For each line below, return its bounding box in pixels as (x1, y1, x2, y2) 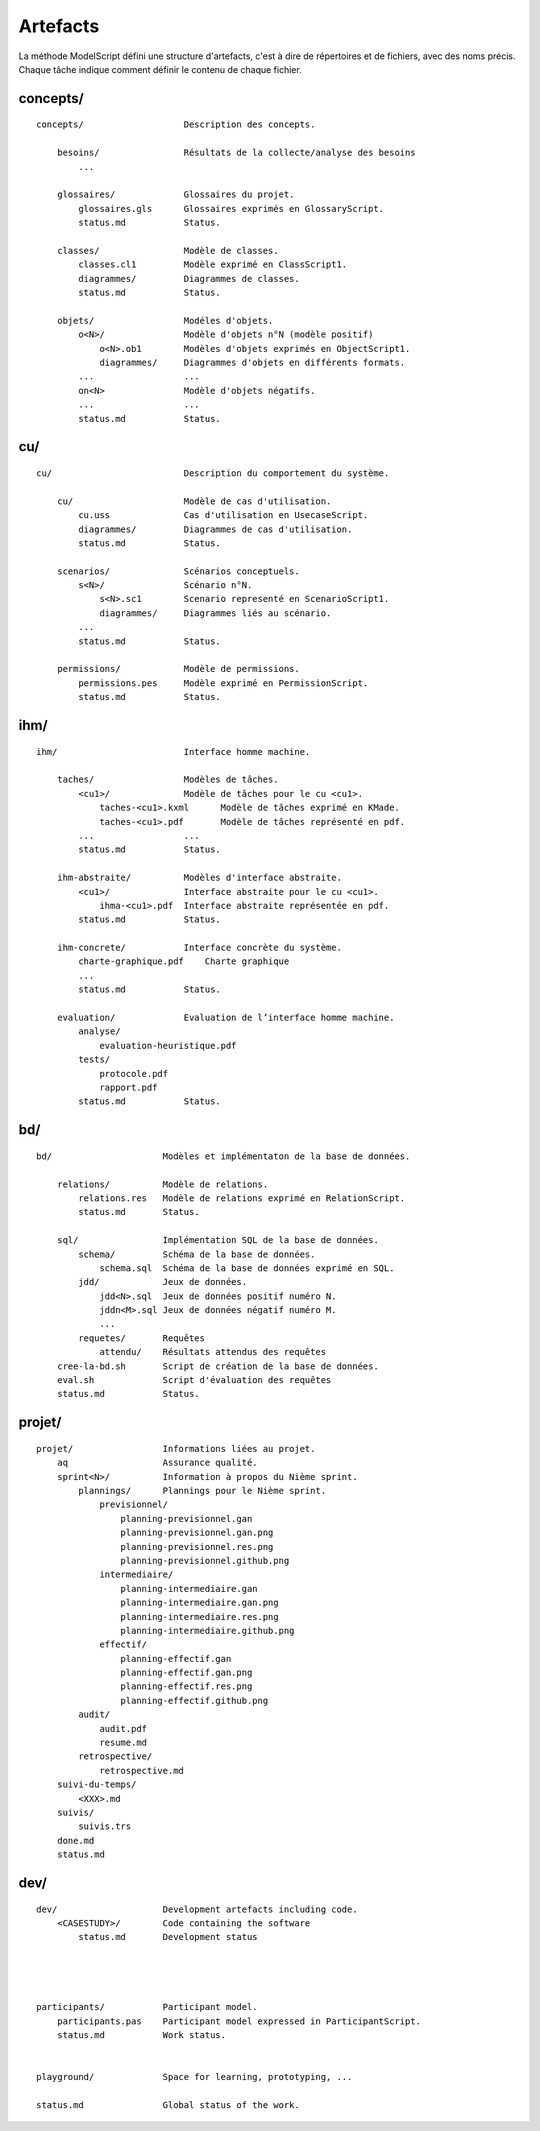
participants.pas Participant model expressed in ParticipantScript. (56, 2015, 422, 2027)
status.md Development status (78, 1931, 259, 1943)
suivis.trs (78, 1821, 132, 1832)
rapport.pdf (99, 1081, 158, 1093)
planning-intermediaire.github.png (120, 1625, 295, 1636)
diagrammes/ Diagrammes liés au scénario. (99, 607, 332, 619)
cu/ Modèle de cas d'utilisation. (56, 495, 332, 507)
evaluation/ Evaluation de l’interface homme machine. (56, 1012, 395, 1024)
